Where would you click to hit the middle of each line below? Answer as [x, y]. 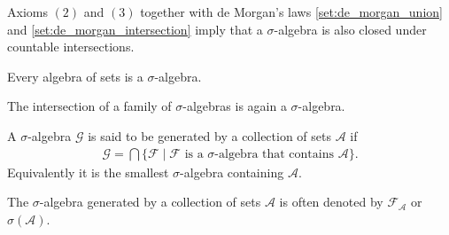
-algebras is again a [235, 106]
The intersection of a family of [89, 106]
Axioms [27, 12]
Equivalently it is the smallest [88, 172]
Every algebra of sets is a [75, 76]
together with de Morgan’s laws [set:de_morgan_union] [291, 12]
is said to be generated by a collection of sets [210, 135]
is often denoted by [331, 202]
